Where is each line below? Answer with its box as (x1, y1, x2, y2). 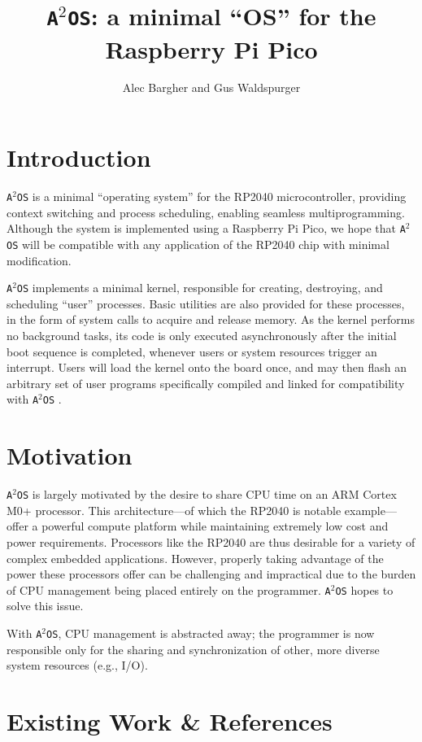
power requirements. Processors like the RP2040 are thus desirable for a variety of (7, 533, 415, 550)
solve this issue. (7, 597, 84, 614)
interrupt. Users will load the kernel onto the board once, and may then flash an (7, 359, 407, 376)
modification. (7, 251, 72, 268)
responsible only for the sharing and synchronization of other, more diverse (7, 640, 380, 657)
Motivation (7, 439, 133, 472)
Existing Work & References (7, 705, 333, 738)
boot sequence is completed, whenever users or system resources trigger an (7, 343, 377, 360)
